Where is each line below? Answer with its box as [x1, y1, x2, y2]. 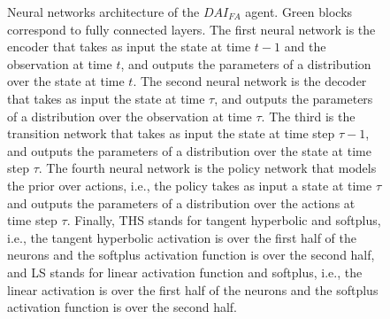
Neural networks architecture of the [7, 3, 200, 20]
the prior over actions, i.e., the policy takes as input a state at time [7, 175, 372, 194]
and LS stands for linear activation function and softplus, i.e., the [7, 262, 363, 281]
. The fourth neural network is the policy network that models [38, 159, 377, 177]
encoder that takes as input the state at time [7, 37, 251, 56]
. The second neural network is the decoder [133, 72, 367, 90]
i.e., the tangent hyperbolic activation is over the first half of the [7, 228, 357, 246]
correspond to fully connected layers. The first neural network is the [7, 19, 376, 38]
